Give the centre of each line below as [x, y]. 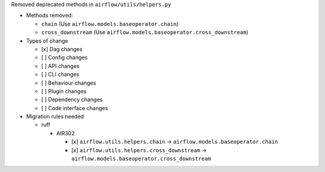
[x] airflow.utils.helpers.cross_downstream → [139, 150]
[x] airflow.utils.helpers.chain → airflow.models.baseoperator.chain [175, 142]
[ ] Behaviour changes [69, 83]
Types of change [47, 41]
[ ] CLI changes [60, 75]
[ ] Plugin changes [64, 91]
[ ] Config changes [64, 58]
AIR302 [66, 133]
